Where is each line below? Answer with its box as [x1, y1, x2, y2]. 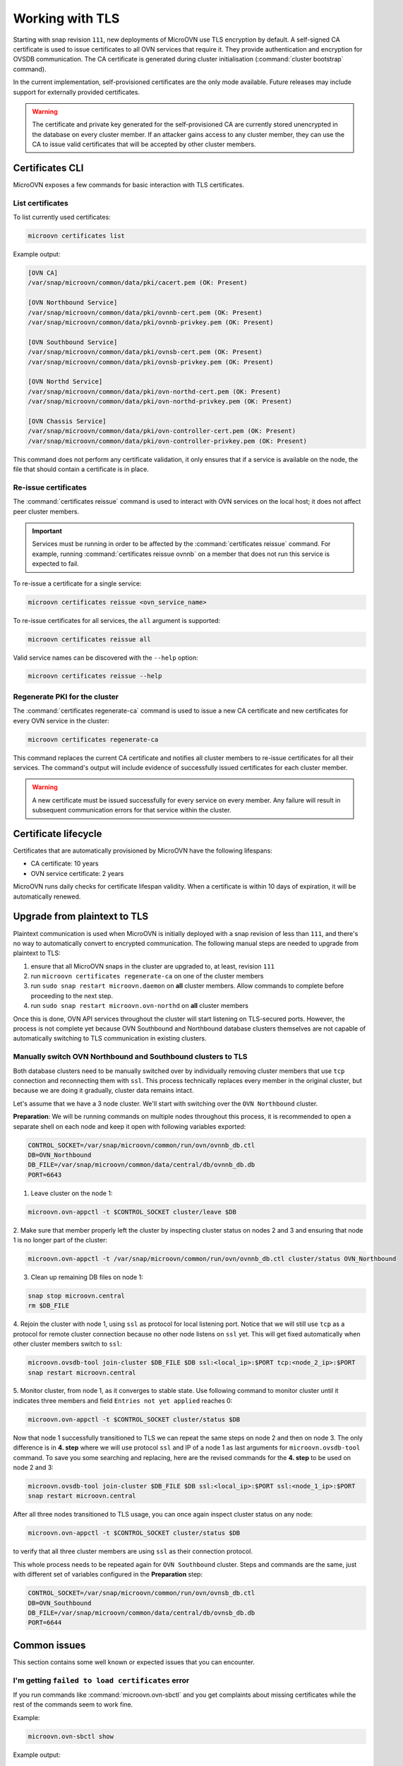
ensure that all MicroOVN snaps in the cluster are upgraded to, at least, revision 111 [30, 961, 275, 971]
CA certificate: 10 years [30, 859, 99, 868]
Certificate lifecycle [13, 827, 102, 840]
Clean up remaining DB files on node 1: [30, 1272, 144, 1281]
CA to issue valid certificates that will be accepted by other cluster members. [32, 140, 256, 148]
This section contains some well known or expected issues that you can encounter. [13, 1657, 255, 1666]
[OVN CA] [28, 269, 59, 277]
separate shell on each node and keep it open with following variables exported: [13, 1122, 246, 1130]
